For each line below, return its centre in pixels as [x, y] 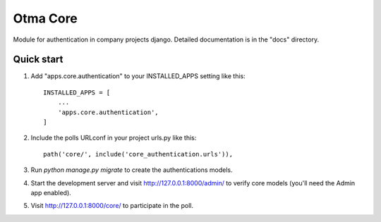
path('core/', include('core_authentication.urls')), [138, 154]
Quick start [38, 60]
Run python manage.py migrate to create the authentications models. [132, 170]
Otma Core [45, 18]
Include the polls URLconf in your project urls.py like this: [114, 138]
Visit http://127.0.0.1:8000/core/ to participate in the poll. [112, 206]
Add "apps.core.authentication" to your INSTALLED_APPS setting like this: [138, 76]
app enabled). [51, 192]
